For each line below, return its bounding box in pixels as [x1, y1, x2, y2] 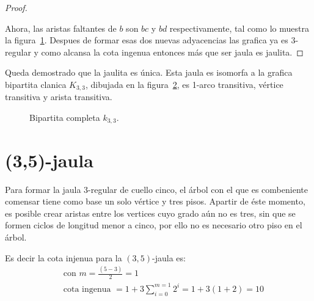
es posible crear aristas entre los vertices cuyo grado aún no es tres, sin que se [5, 206, 296, 219]
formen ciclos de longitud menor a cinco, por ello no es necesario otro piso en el [5, 219, 302, 231]
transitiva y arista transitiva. [5, 90, 112, 103]
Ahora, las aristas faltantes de [5, 21, 117, 34]
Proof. [5, 1, 27, 13]
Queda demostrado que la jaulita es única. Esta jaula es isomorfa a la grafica [5, 66, 293, 79]
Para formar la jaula [5, 183, 81, 195]
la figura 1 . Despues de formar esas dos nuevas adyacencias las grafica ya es [5, 34, 288, 46]
